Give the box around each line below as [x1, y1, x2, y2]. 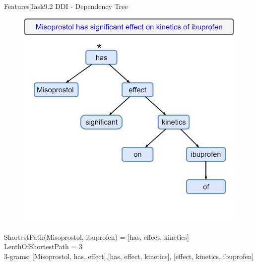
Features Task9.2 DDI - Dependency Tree [4, 1, 128, 11]
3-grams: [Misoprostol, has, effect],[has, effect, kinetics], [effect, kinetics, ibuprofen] [4, 251, 254, 261]
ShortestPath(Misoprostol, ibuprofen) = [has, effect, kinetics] [4, 231, 189, 242]
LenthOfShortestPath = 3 [4, 241, 83, 252]
